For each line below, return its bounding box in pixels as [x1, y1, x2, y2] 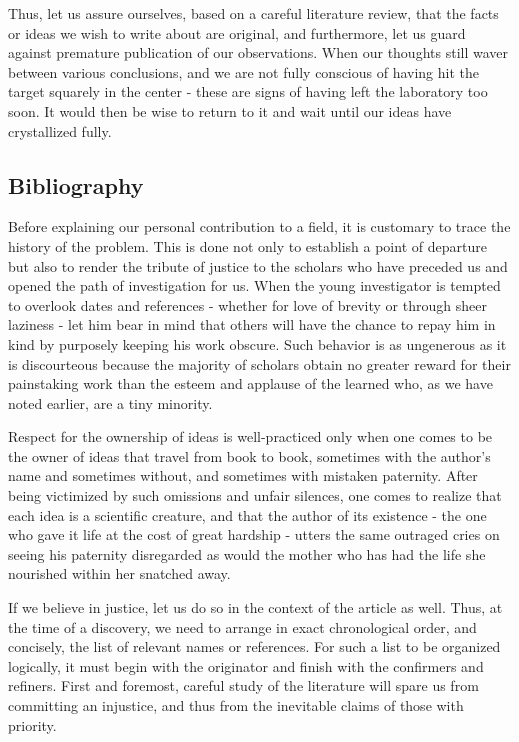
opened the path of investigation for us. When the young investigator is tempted [8, 275, 501, 296]
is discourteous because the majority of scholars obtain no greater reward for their [8, 353, 511, 374]
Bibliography [8, 169, 144, 200]
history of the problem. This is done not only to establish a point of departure [8, 235, 487, 256]
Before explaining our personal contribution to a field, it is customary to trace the [8, 216, 511, 237]
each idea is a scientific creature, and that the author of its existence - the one [8, 504, 487, 525]
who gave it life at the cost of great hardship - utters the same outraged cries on [8, 524, 500, 545]
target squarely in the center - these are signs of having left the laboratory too [8, 81, 488, 102]
